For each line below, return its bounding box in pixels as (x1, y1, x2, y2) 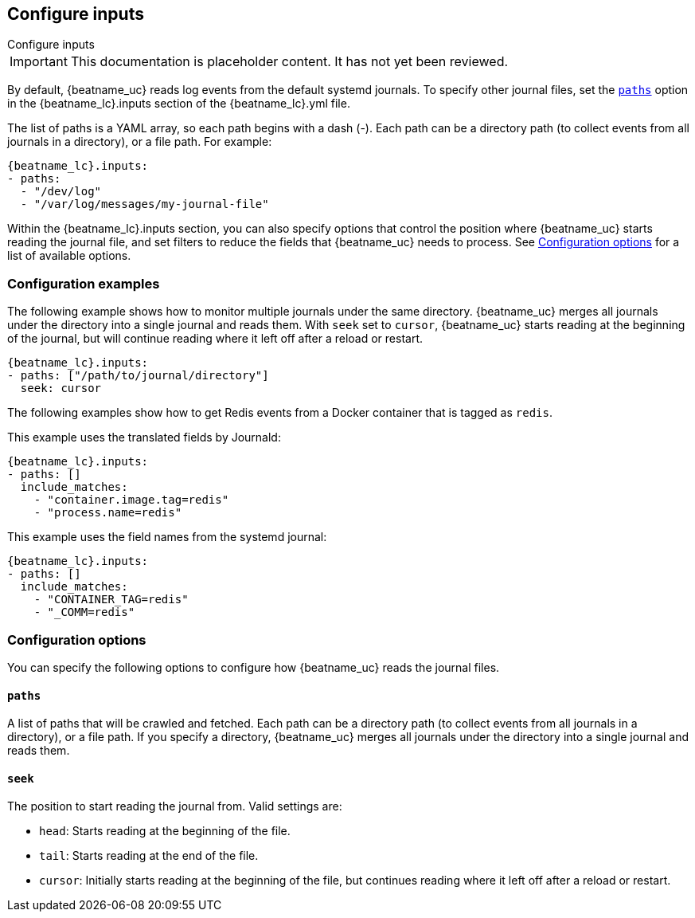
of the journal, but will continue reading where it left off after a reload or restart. (7, 331, 424, 346)
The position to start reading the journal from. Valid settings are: (7, 799, 342, 814)
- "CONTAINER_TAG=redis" (33, 593, 189, 606)
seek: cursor (20, 382, 102, 395)
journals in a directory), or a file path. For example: (7, 135, 272, 149)
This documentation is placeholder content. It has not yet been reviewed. (70, 53, 509, 70)
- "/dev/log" (20, 185, 102, 198)
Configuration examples (7, 275, 160, 292)
